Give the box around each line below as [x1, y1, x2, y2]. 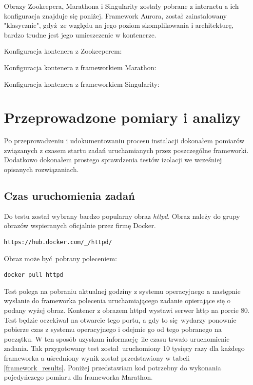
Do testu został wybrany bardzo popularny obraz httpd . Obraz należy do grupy [4, 211, 240, 221]
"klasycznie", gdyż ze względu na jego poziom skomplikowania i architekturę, [4, 20, 234, 30]
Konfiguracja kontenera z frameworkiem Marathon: [4, 62, 156, 72]
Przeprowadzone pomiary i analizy [4, 107, 241, 127]
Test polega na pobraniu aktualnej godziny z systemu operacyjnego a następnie [4, 286, 241, 296]
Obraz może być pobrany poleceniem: [4, 253, 117, 263]
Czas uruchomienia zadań [4, 188, 135, 203]
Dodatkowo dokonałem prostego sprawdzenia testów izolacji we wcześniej [4, 154, 222, 165]
